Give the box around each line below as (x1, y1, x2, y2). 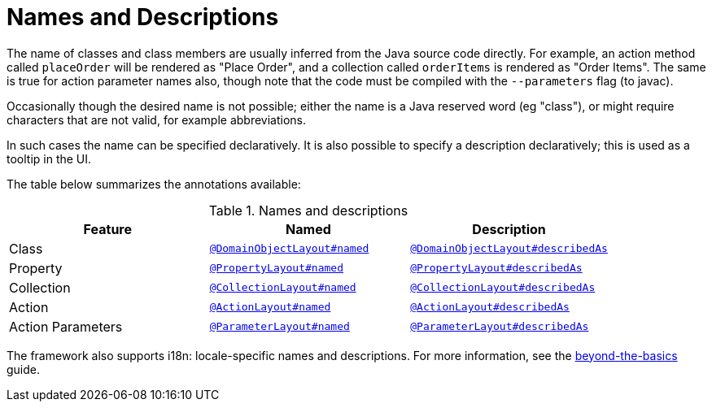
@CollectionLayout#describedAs (410, 281, 596, 294)
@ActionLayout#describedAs (410, 301, 570, 314)
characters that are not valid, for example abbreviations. (7, 112, 307, 127)
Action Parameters (9, 318, 123, 335)
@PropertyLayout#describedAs (410, 262, 583, 275)
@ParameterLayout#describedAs (410, 320, 589, 333)
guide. (7, 362, 41, 376)
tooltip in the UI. (7, 151, 92, 166)
